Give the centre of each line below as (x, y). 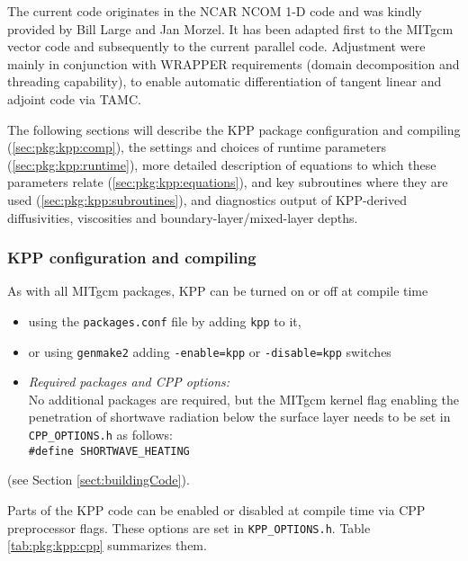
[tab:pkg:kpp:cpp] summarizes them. (107, 545)
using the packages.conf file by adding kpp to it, (165, 321)
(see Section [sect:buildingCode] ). (99, 480)
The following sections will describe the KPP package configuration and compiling (234, 129)
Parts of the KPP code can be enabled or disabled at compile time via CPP (216, 509)
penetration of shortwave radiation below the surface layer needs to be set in (239, 417)
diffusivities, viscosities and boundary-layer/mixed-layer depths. (183, 217)
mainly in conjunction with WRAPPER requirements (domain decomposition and (234, 63)
